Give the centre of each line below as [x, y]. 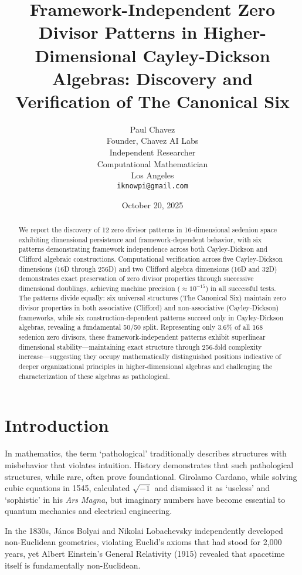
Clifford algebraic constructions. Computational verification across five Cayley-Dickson [150, 258]
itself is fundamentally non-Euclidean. [73, 565]
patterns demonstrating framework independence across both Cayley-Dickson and [143, 249]
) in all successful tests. [241, 288]
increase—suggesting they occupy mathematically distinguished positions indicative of [150, 356]
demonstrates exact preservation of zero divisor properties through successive [136, 278]
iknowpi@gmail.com [152, 186]
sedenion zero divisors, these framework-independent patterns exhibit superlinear [142, 337]
